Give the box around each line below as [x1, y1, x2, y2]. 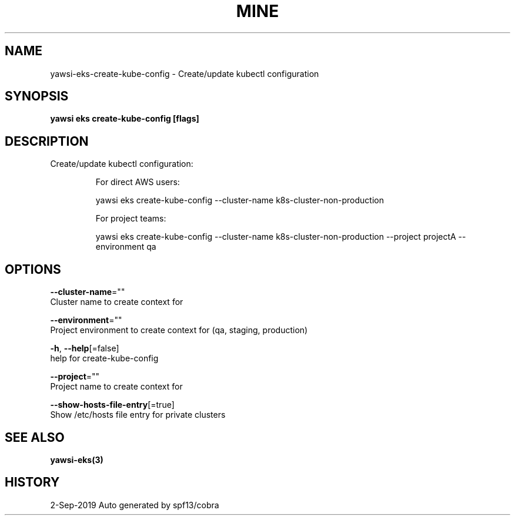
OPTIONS [5, 261, 61, 277]
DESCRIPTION [5, 133, 89, 149]
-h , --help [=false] [50, 343, 119, 354]
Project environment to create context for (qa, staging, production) [50, 325, 308, 336]
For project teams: [95, 213, 166, 224]
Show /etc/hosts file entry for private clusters [50, 410, 226, 420]
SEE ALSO [5, 430, 65, 445]
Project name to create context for [50, 381, 183, 392]
